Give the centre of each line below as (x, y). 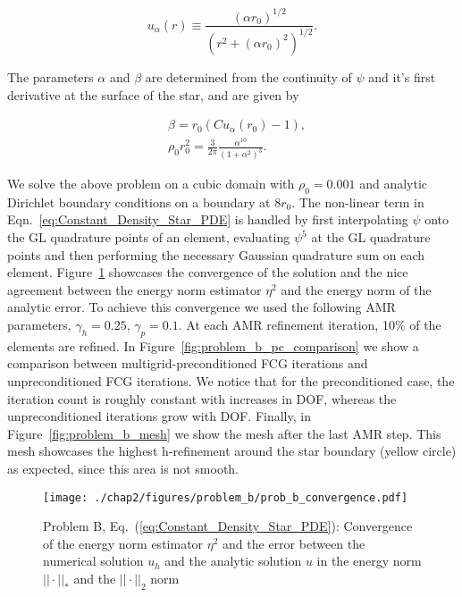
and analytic (394, 184)
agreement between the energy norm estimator (134, 289)
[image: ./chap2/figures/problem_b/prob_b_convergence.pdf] (226, 497)
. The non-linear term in (358, 202)
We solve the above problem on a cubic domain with (151, 184)
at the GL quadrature (371, 237)
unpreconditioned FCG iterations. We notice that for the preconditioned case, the (231, 381)
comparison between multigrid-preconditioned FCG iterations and (188, 363)
